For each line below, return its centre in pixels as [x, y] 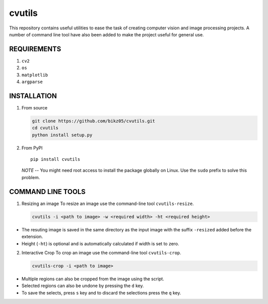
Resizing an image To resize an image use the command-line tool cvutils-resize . [108, 203]
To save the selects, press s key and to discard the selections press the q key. [101, 293]
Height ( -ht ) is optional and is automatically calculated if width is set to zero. [100, 243]
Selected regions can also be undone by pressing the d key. [83, 286]
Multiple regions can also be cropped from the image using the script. [93, 279]
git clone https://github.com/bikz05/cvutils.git [94, 121]
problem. [31, 177]
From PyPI [32, 148]
